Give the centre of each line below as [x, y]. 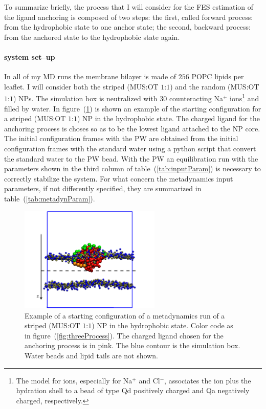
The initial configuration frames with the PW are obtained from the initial [121, 138]
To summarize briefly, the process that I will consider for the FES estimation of [129, 7]
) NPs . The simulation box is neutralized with [85, 98]
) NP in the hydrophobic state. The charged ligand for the [168, 118]
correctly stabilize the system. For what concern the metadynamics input [119, 178]
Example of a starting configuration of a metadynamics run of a [125, 315]
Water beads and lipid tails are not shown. [91, 356]
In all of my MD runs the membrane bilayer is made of [90, 76]
